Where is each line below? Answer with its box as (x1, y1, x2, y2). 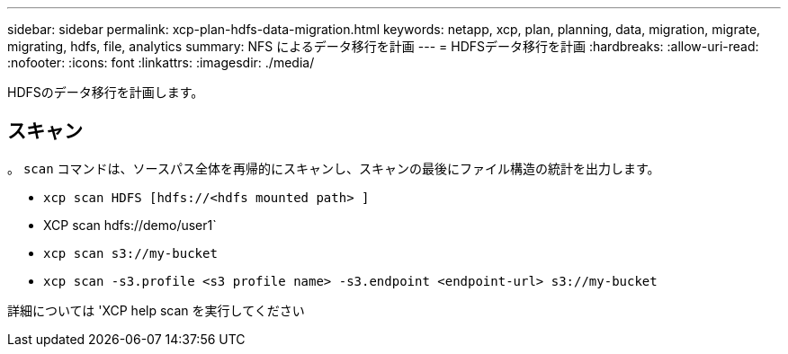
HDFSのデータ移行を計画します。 (7, 84, 204, 100)
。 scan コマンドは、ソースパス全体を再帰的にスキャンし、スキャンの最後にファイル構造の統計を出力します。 (7, 160, 660, 176)
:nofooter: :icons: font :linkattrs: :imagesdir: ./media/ (7, 55, 315, 70)
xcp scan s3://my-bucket (43, 245, 218, 261)
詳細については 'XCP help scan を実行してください (7, 302, 305, 318)
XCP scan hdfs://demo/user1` (43, 217, 217, 233)
